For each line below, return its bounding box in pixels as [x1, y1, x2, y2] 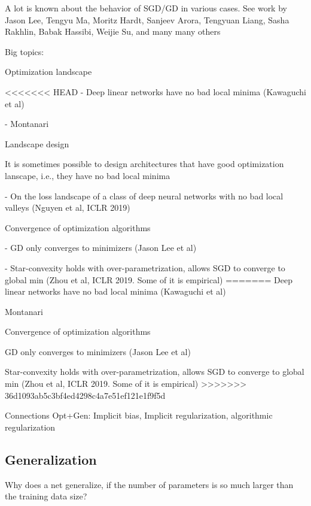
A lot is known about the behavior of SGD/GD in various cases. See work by [5, 2, 287, 14]
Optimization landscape [5, 65, 92, 78]
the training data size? [5, 490, 87, 502]
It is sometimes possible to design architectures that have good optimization [5, 157, 284, 170]
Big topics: [5, 45, 44, 57]
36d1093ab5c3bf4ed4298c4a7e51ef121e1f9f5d [5, 389, 166, 401]
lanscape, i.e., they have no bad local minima [5, 169, 170, 181]
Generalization [5, 450, 97, 468]
